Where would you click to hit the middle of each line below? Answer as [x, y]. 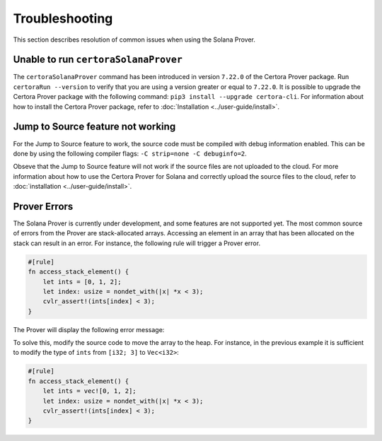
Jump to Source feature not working [94, 127]
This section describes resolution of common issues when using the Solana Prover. [134, 40]
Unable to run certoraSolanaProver [98, 60]
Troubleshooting [63, 18]
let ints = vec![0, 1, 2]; [90, 391]
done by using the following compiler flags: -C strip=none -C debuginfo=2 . [130, 153]
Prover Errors [43, 206]
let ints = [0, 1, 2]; [82, 282]
